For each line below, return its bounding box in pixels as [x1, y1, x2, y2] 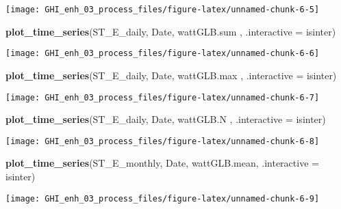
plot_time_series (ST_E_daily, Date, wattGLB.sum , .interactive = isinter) [5, 24, 336, 38]
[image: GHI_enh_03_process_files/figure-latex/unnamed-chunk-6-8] [5, 136, 320, 146]
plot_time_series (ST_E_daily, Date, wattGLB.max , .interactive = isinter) [5, 68, 337, 82]
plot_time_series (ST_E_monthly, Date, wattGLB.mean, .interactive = [5, 156, 319, 170]
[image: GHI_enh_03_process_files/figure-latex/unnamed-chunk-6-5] [5, 5, 320, 14]
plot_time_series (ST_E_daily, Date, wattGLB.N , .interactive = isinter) [5, 112, 326, 126]
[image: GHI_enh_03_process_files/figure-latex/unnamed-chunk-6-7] [5, 92, 320, 102]
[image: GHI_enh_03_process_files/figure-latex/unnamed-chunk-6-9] [5, 193, 320, 204]
